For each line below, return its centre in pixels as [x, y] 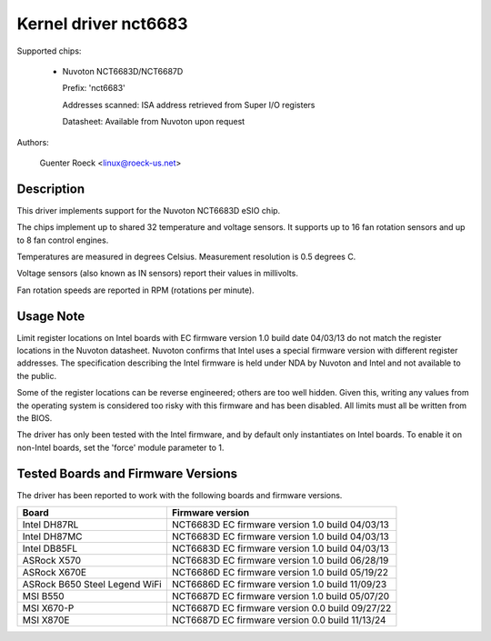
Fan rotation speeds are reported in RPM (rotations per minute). [135, 290]
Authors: [33, 142]
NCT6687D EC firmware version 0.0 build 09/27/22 [281, 608]
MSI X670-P [48, 608]
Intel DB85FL [50, 548]
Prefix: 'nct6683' [94, 88]
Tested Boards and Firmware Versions [127, 473]
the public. [37, 376]
